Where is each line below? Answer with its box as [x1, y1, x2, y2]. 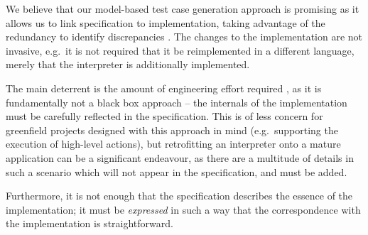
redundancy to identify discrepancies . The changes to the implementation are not [6, 29, 363, 44]
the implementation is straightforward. [6, 216, 173, 231]
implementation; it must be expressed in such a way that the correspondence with [6, 202, 361, 217]
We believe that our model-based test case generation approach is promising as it [6, 1, 359, 16]
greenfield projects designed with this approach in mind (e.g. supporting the [6, 122, 338, 137]
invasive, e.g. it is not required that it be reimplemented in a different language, [6, 43, 355, 58]
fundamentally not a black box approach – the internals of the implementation [6, 94, 347, 109]
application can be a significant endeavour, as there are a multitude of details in [6, 150, 354, 165]
